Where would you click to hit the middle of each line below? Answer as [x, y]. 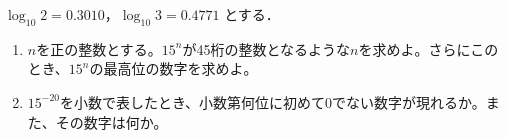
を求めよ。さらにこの [428, 48]
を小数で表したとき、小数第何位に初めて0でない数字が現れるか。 [273, 101]
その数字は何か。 [111, 121]
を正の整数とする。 [99, 48]
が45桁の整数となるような [266, 48]
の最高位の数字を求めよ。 [173, 68]
